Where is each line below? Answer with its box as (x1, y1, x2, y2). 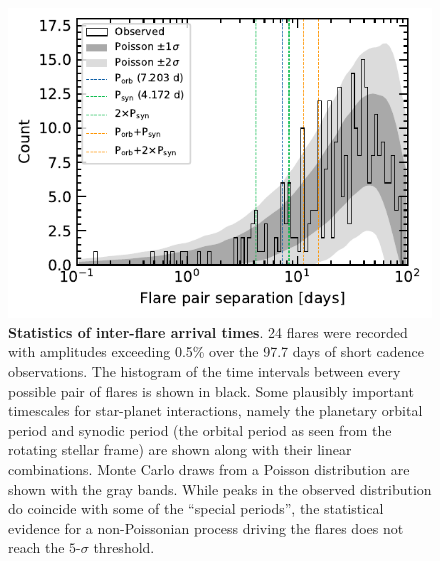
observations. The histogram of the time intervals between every (8, 360, 401, 381)
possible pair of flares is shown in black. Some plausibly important (8, 380, 414, 401)
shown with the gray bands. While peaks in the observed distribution (8, 478, 432, 499)
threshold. (93, 537, 155, 558)
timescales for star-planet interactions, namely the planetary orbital (8, 400, 423, 421)
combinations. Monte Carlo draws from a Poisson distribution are (8, 458, 410, 479)
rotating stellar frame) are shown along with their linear (8, 439, 352, 460)
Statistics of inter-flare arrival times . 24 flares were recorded (8, 321, 408, 342)
